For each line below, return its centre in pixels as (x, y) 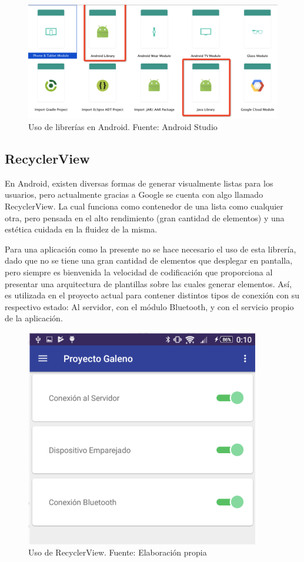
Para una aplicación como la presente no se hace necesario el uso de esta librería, (151, 249)
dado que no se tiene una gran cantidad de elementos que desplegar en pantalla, (149, 260)
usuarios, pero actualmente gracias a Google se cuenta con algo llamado (134, 194)
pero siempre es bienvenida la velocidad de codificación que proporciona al (139, 272)
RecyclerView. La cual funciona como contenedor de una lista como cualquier (144, 206)
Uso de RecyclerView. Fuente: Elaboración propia (118, 552)
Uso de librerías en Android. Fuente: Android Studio (123, 126)
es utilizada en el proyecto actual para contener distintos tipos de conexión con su (152, 295)
